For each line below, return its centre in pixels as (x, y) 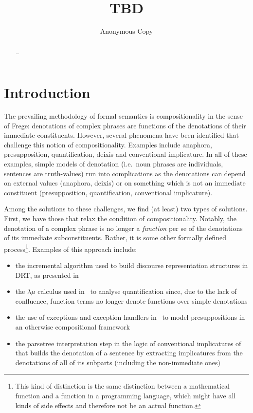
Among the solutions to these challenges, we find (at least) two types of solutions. (126, 209)
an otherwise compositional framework (72, 327)
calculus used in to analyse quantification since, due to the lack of (137, 291)
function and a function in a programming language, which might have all (126, 396)
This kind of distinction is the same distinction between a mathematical (122, 386)
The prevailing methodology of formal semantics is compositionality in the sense (123, 116)
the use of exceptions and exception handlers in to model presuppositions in (130, 317)
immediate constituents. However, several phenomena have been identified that (121, 135)
